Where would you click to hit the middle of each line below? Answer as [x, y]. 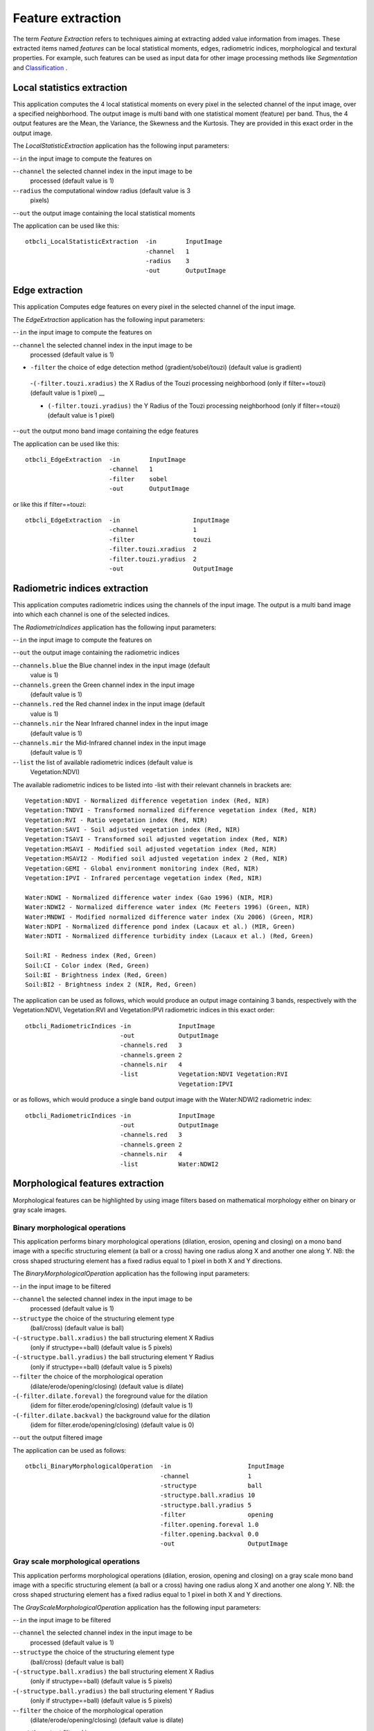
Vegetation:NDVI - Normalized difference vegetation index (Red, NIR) [148, 800]
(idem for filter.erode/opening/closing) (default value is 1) [112, 1406]
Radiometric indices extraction [81, 588]
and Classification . [40, 68]
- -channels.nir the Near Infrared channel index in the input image [110, 724]
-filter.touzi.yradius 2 [153, 559]
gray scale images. [40, 1210]
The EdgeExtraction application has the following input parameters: [109, 319]
